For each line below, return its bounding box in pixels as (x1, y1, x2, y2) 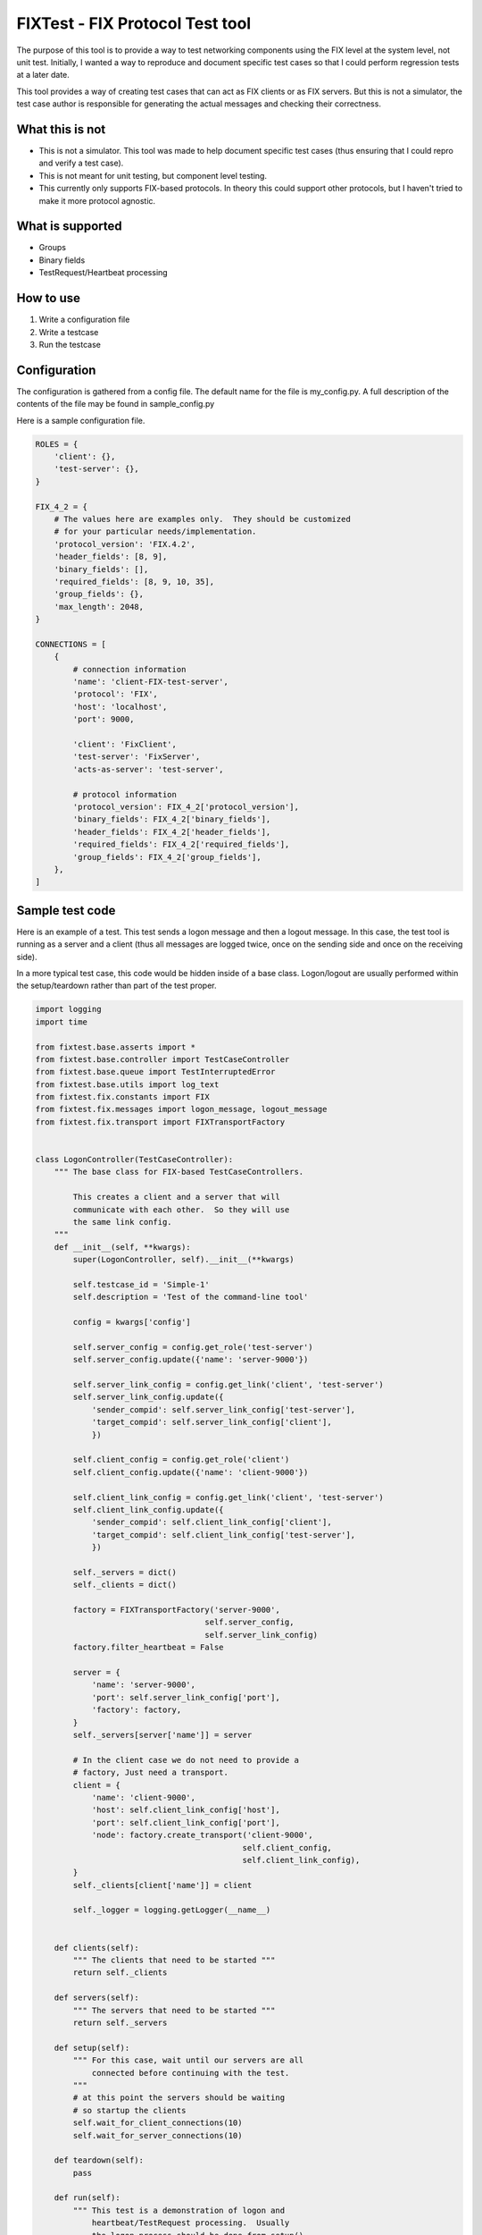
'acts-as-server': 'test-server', (72, 764, 224, 774)
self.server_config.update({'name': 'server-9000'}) (72, 1354, 309, 1365)
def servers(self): (54, 1993, 140, 2003)
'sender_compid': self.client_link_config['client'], (91, 1517, 332, 1528)
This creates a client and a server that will (72, 1192, 280, 1202)
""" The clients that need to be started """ (72, 1955, 276, 1966)
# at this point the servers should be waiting (72, 2093, 286, 2103)
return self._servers (72, 2017, 168, 2028)
